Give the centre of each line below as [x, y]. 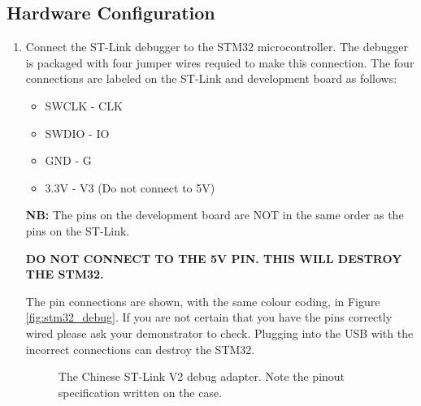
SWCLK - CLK [84, 105]
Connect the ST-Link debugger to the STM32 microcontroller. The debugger [217, 47]
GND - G [68, 160]
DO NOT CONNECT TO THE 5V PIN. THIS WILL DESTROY [214, 258]
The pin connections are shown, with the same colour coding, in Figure [203, 301]
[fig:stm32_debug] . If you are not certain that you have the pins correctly [209, 317]
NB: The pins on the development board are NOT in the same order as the [215, 215]
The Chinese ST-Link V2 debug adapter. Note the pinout [202, 376]
